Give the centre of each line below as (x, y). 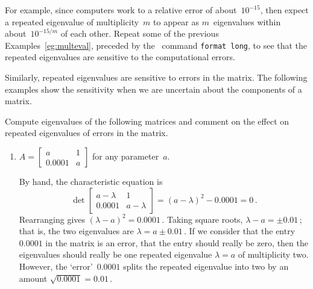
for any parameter (125, 156)
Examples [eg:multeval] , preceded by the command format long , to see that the (156, 45)
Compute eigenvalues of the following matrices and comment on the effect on (147, 121)
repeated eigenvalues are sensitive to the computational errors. (120, 57)
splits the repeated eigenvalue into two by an (206, 266)
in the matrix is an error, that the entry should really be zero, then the (177, 242)
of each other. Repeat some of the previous (140, 33)
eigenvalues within (247, 21)
